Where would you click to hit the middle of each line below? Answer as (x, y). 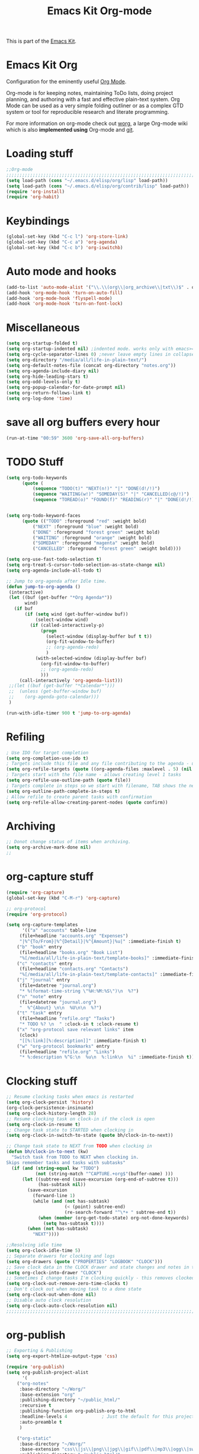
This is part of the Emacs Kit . (41, 41)
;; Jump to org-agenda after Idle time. (57, 581)
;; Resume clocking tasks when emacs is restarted (70, 1097)
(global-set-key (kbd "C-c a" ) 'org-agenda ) (62, 242)
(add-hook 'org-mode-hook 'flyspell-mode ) (59, 298)
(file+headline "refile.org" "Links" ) (67, 1052)
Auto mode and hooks (61, 272)
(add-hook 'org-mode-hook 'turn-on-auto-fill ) (65, 293)
